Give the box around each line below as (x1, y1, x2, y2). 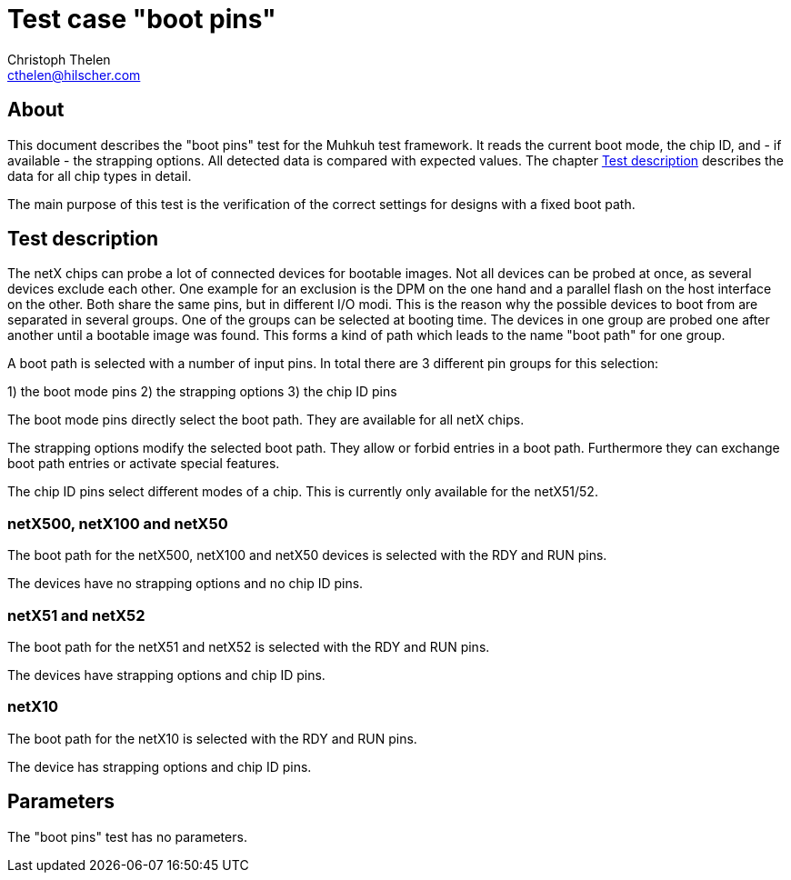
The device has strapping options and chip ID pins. (7, 758, 312, 775)
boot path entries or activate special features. (7, 455, 280, 472)
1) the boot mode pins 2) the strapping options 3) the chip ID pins (7, 384, 397, 400)
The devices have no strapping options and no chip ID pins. (7, 575, 364, 592)
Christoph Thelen (7, 51, 111, 67)
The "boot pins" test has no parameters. (7, 828, 247, 845)
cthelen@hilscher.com (7, 66, 141, 83)
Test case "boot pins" (7, 4, 276, 35)
